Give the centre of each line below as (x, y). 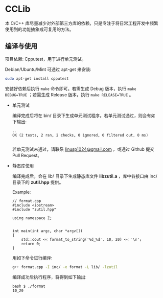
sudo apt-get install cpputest (37, 79)
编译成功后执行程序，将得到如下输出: (49, 277)
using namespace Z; (32, 218)
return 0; (31, 244)
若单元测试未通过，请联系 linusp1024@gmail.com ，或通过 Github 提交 (83, 149)
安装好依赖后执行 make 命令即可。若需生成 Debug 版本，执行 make (71, 89)
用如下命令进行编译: (32, 257)
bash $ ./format (29, 286)
